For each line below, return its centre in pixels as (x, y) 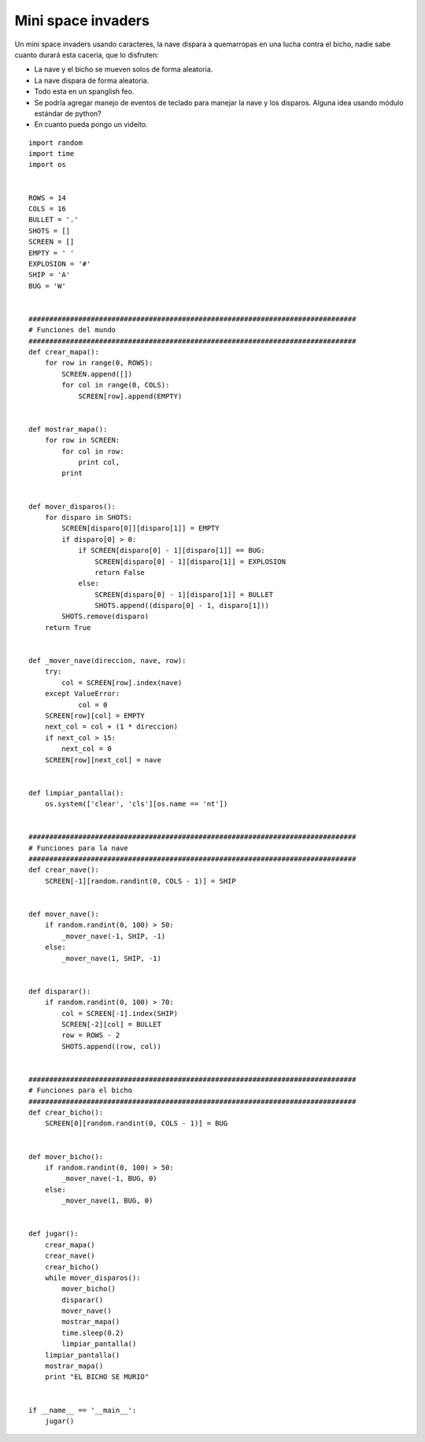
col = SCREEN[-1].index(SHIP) (120, 1013)
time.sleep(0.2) (93, 1333)
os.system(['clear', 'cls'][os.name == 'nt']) (136, 804)
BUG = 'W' (47, 286)
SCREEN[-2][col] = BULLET (111, 1024)
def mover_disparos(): (72, 506)
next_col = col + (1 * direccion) (111, 727)
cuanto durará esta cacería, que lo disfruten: (87, 54)
